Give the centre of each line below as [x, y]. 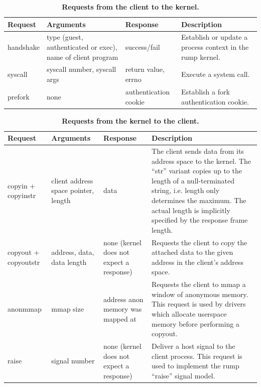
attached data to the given [192, 252]
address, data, [73, 252]
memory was [123, 309]
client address [72, 180]
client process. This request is [197, 356]
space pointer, [73, 190]
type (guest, [65, 37]
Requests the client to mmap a [199, 284]
